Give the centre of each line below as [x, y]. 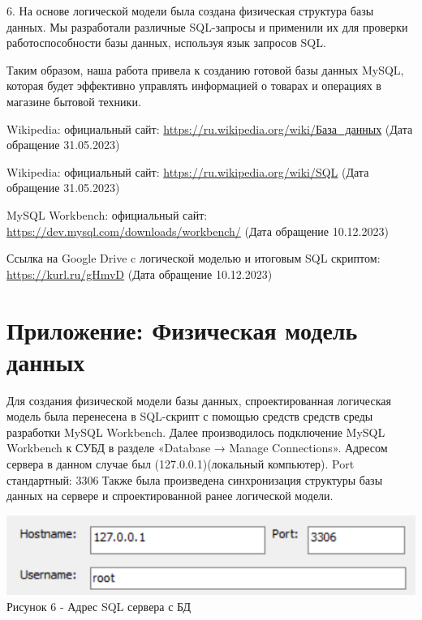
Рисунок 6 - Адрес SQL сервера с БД [99, 607]
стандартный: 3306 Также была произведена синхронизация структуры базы [195, 479]
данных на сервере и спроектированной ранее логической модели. [170, 496]
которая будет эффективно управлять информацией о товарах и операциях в [194, 86]
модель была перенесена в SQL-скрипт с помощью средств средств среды [190, 416]
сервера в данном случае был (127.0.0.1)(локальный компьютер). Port [181, 464]
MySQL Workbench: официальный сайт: [107, 214]
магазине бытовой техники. [74, 101]
